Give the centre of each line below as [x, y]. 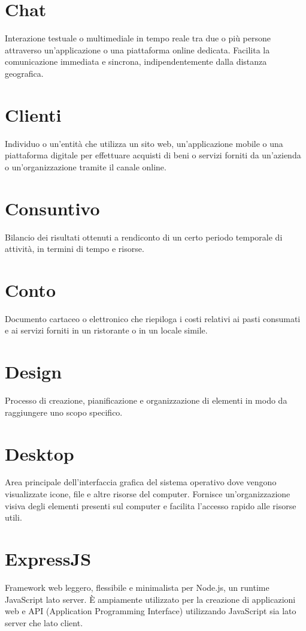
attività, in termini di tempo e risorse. [75, 249]
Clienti [33, 114]
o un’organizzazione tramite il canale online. [86, 166]
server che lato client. [44, 622]
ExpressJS [48, 559]
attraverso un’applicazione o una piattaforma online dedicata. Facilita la [137, 49]
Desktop [40, 453]
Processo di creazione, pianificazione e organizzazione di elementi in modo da [146, 400]
